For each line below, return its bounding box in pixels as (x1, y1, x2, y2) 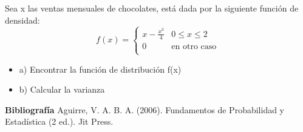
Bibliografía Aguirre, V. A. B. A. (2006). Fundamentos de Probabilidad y (5, 103, 285, 116)
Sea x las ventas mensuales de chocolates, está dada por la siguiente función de (5, 2, 299, 14)
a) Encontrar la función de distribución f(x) (19, 62, 182, 75)
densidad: (5, 13, 40, 26)
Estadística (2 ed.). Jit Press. (5, 115, 114, 128)
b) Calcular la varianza (19, 83, 105, 96)
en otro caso (171, 42, 217, 51)
